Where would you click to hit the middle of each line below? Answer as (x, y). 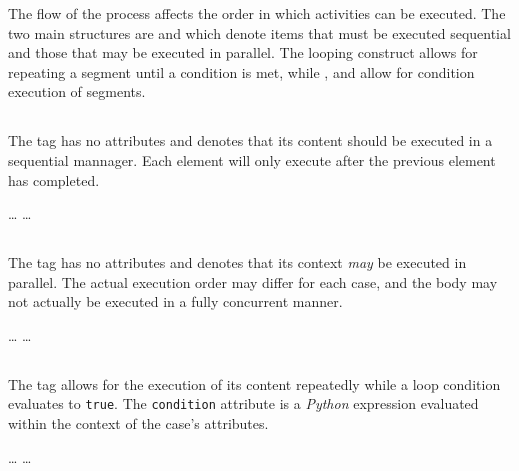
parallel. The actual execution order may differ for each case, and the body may (253, 281)
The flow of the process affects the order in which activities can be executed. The (257, 13)
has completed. (54, 179)
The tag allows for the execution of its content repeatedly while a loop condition (254, 383)
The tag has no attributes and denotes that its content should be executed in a (250, 140)
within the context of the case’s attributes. (138, 423)
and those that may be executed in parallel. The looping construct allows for (243, 52)
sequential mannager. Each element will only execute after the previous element (252, 159)
